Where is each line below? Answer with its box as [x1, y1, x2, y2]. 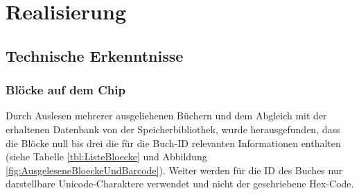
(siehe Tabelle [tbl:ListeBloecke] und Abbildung [6, 149, 207, 164]
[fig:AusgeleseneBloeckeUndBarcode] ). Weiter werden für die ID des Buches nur [6, 162, 343, 177]
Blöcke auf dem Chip [6, 81, 125, 99]
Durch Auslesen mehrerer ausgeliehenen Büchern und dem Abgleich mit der [6, 108, 327, 123]
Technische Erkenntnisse [6, 44, 184, 66]
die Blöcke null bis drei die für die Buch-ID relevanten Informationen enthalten [6, 135, 341, 150]
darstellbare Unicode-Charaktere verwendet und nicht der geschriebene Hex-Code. [6, 176, 354, 191]
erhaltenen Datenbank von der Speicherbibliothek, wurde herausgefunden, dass [6, 121, 340, 136]
